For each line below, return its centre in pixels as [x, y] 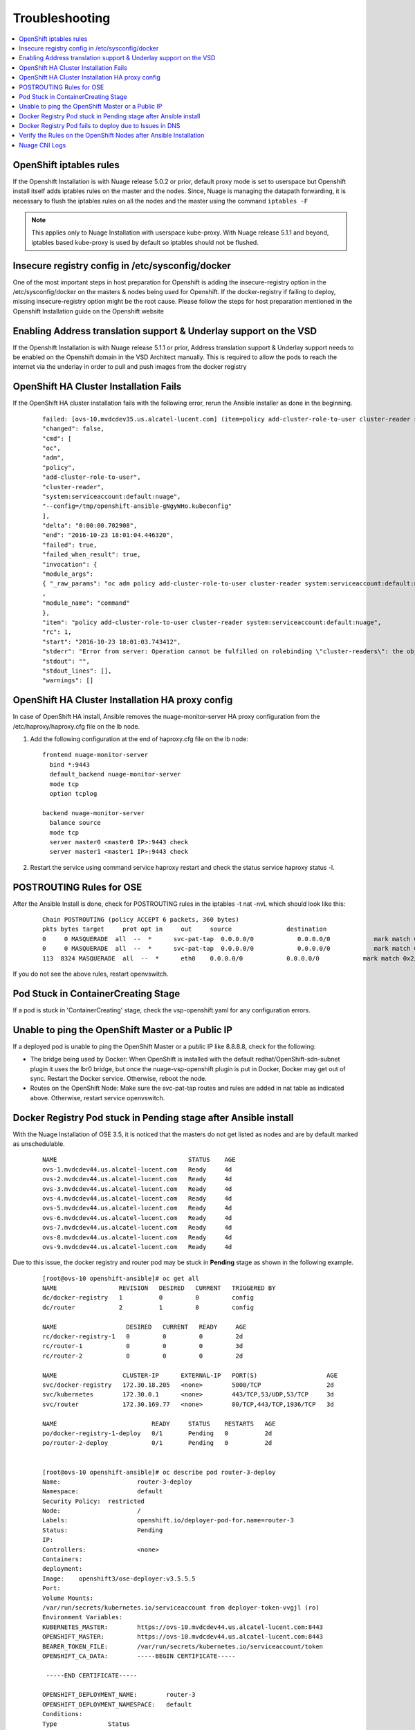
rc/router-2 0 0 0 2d [143, 1356]
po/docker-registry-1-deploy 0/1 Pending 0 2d [157, 1433]
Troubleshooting [62, 18]
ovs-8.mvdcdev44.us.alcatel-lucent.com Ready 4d [137, 1237]
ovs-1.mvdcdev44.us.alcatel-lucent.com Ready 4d [137, 1169]
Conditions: [63, 1714]
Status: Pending [103, 1530]
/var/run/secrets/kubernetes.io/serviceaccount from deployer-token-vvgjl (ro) [181, 1608]
